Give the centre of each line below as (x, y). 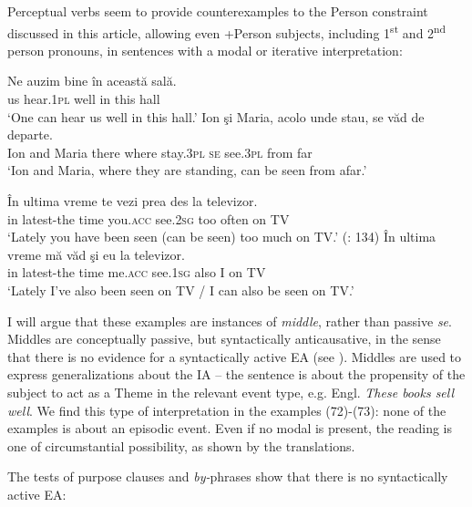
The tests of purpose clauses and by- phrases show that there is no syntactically (228, 476)
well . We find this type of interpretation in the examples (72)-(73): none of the (227, 410)
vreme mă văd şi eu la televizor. (96, 254)
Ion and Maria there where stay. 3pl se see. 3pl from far (160, 152)
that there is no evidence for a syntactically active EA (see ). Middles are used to (235, 356)
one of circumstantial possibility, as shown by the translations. (181, 445)
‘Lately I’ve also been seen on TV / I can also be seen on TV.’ (181, 290)
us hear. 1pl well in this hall (84, 99)
